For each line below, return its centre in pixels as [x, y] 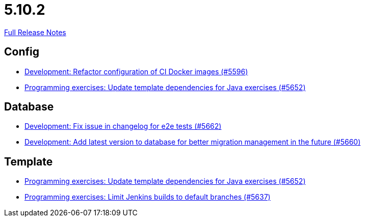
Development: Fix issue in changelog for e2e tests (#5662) [123, 126]
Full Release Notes [35, 32]
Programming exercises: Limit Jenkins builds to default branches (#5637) [148, 197]
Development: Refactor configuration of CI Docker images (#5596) [136, 71]
